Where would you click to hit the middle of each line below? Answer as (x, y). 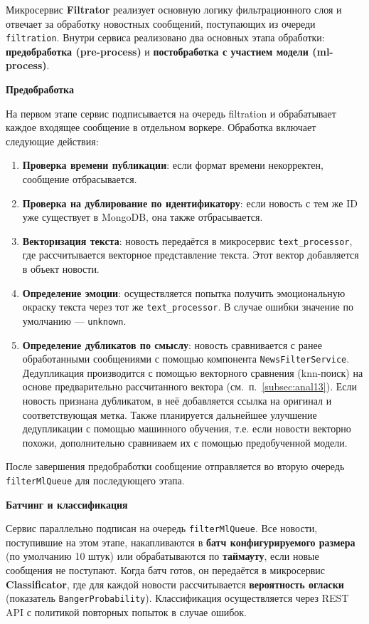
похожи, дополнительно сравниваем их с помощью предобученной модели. (185, 442)
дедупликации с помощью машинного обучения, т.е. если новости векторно (187, 428)
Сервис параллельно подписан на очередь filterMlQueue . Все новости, (162, 528)
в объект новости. (61, 269)
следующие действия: (52, 141)
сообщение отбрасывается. (80, 179)
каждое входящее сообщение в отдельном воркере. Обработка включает (161, 127)
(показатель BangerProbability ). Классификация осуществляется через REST (177, 598)
